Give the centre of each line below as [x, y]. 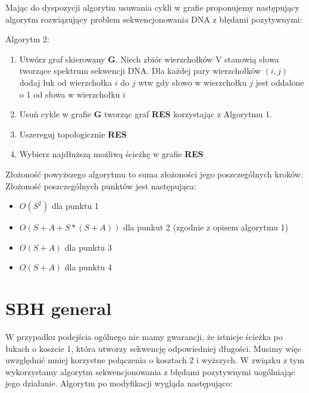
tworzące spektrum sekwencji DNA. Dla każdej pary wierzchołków [140, 71]
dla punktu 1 [75, 206]
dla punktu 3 [88, 247]
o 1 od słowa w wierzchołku [70, 94]
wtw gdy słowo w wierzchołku [193, 82]
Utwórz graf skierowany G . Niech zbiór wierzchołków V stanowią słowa [149, 59]
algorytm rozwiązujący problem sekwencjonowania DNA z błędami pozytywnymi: [154, 19]
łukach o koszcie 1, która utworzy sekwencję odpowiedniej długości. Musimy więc [153, 348]
